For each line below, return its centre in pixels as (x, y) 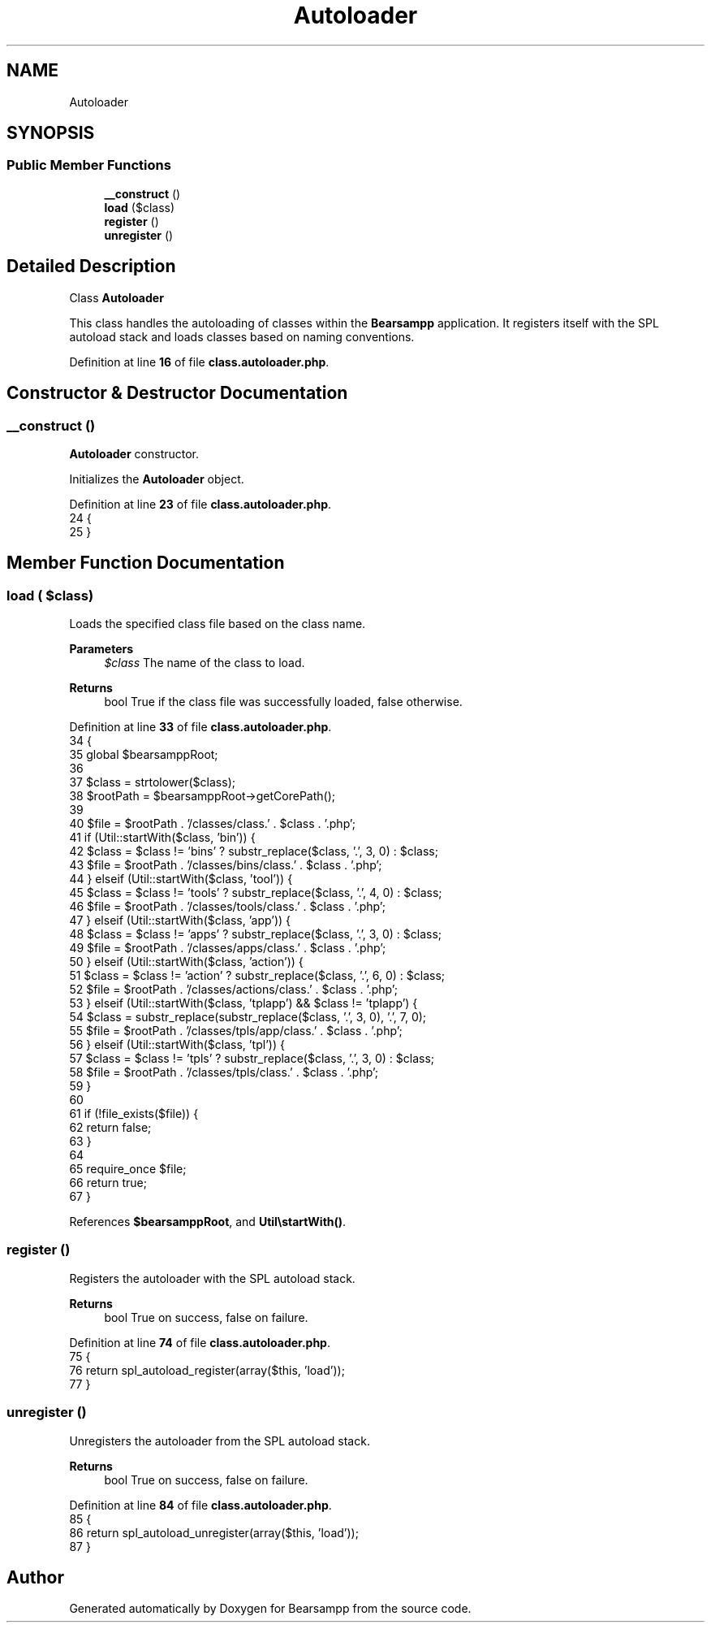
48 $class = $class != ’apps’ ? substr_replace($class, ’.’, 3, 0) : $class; (256, 934)
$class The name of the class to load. (205, 663)
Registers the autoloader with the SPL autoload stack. (212, 1278)
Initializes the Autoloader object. (157, 479)
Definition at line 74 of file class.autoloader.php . (200, 1342)
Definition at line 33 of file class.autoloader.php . (200, 727)
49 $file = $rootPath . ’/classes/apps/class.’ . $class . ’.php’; (228, 948)
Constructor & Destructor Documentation (177, 393)
